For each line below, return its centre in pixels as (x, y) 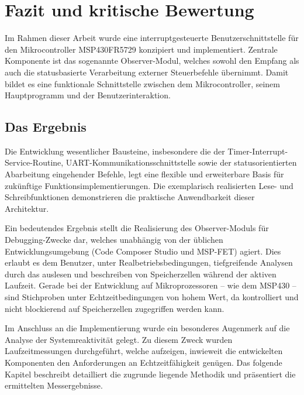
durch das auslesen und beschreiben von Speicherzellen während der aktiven (141, 274)
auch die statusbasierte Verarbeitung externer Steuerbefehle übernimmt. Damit (147, 72)
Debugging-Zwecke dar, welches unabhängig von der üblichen (114, 240)
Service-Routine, (34, 162)
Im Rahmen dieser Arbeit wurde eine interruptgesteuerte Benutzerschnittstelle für (152, 38)
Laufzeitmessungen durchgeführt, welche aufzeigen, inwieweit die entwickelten (144, 351)
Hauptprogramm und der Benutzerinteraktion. (88, 95)
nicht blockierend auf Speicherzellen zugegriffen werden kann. (115, 308)
